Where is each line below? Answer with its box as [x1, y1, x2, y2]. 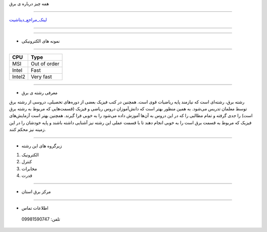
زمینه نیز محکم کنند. [9, 127, 46, 133]
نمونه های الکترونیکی [21, 38, 60, 44]
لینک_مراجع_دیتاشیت [9, 17, 47, 23]
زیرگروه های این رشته [21, 142, 62, 148]
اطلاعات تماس [21, 205, 49, 211]
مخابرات [21, 166, 37, 172]
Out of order [31, 60, 59, 67]
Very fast [31, 73, 52, 80]
